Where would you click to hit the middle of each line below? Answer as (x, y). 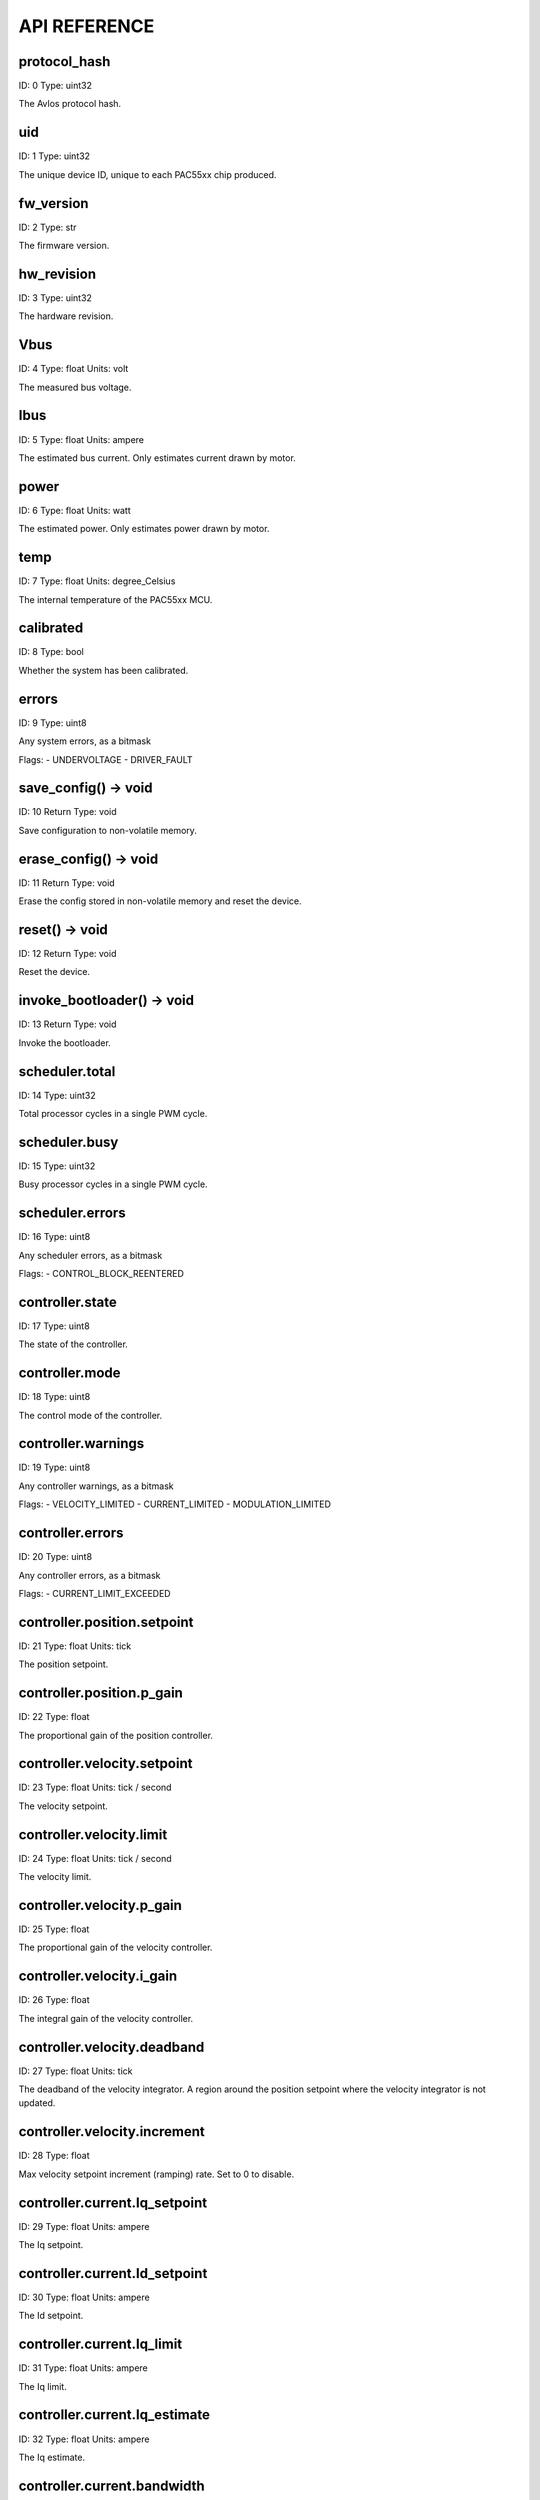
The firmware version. (64, 246)
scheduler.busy (68, 1141)
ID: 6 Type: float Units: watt (75, 510)
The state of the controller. (73, 1344)
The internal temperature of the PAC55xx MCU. (115, 599)
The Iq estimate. (51, 2457)
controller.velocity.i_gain (98, 1976)
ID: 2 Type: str (47, 227)
